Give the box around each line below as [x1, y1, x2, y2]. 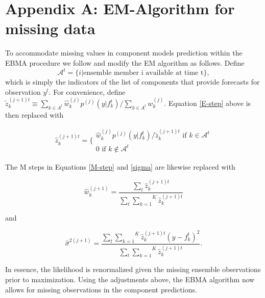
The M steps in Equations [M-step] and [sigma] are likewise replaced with [5, 161, 235, 172]
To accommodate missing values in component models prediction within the [5, 47, 243, 58]
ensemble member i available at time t [83, 69, 204, 76]
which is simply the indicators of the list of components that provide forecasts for [5, 76, 260, 87]
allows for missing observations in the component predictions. [5, 284, 197, 294]
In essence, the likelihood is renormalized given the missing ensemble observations [5, 264, 261, 275]
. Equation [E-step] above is [164, 98, 251, 108]
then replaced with [5, 109, 64, 120]
